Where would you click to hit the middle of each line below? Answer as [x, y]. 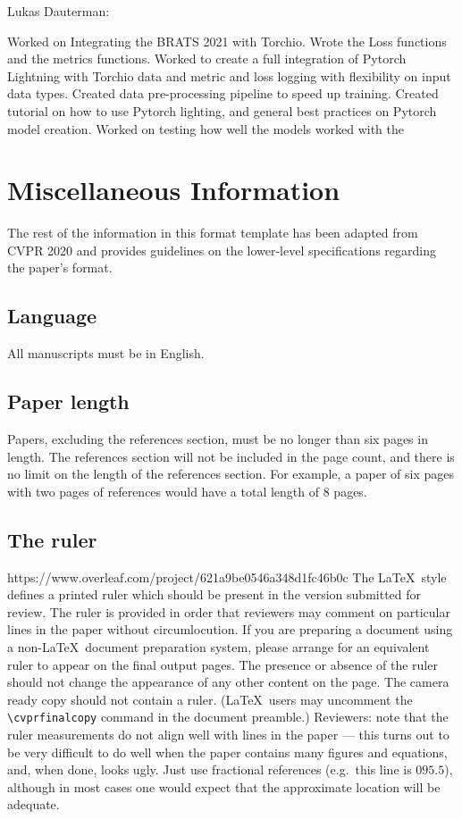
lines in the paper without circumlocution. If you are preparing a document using [230, 629]
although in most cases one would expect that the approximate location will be [224, 786]
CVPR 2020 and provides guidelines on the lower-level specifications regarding [222, 250]
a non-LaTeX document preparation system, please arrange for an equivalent [218, 647]
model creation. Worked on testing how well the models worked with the [206, 128]
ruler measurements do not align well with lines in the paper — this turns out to [228, 735]
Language [52, 316]
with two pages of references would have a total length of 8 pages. [187, 491]
